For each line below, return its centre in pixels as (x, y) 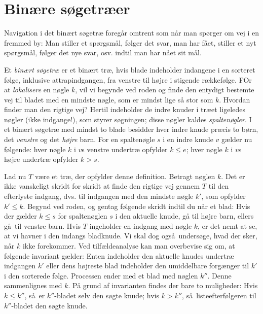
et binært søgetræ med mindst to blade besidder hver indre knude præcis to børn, (131, 129)
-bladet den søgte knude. (49, 305)
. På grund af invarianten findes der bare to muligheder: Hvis (163, 285)
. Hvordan (235, 99)
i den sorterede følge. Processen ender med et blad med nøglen (101, 275)
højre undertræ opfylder (41, 159)
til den (219, 186)
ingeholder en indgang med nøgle (141, 225)
